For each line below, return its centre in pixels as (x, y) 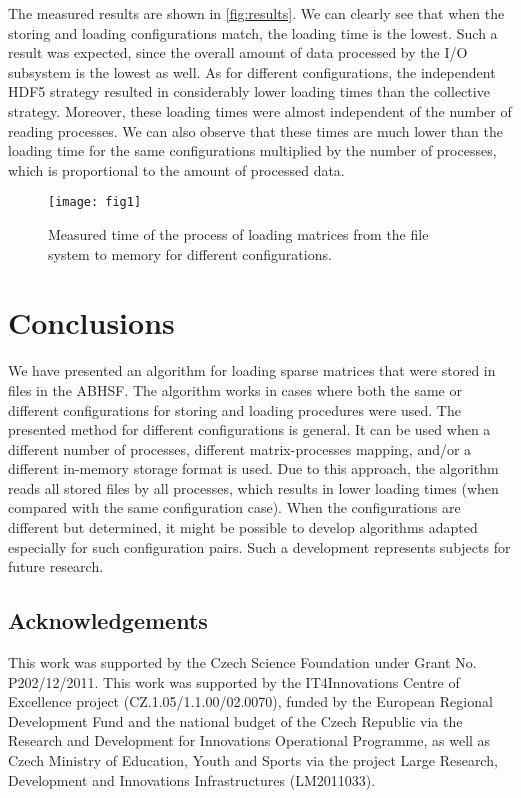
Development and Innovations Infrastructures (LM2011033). (192, 779)
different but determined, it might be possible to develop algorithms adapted (243, 527)
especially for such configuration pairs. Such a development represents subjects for (259, 546)
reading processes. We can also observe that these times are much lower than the (255, 130)
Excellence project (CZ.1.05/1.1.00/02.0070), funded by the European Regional (250, 701)
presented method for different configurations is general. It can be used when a (249, 429)
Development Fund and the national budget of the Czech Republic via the (235, 720)
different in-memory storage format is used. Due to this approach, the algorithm (253, 468)
